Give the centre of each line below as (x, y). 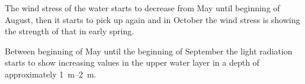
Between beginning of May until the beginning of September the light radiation (149, 51)
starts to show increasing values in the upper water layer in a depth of (132, 62)
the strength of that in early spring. (70, 31)
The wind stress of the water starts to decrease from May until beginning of (142, 8)
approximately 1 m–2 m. (51, 74)
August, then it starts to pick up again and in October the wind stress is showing (152, 19)
